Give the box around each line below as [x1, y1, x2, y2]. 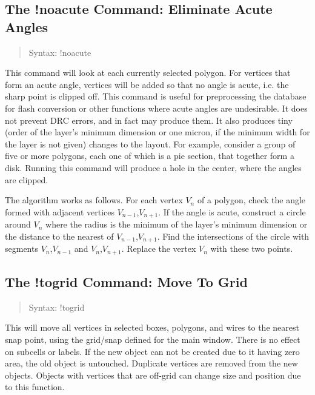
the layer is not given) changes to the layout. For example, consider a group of [5, 137, 296, 150]
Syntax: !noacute [28, 46, 91, 58]
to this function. [5, 380, 65, 393]
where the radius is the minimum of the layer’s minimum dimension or [45, 218, 308, 231]
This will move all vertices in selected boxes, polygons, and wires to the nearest [5, 321, 299, 334]
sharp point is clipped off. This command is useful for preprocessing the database [5, 90, 307, 103]
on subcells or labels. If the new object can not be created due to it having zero [5, 345, 300, 357]
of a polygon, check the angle [197, 194, 306, 206]
